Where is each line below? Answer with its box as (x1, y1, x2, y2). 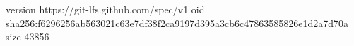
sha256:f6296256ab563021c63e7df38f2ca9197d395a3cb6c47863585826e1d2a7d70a (6, 15, 349, 30)
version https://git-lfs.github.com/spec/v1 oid (6, 2, 205, 16)
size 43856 (6, 29, 49, 44)
